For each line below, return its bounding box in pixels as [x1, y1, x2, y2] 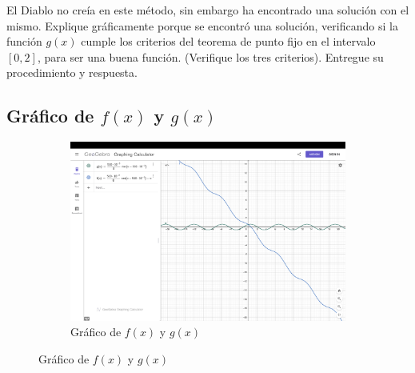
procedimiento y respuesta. [6, 64, 138, 81]
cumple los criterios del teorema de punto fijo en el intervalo [81, 33, 376, 50]
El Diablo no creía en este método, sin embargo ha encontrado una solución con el [6, 2, 409, 18]
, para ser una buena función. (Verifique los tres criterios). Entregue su [37, 48, 384, 65]
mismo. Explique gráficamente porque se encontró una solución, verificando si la [6, 17, 398, 34]
